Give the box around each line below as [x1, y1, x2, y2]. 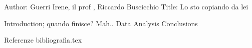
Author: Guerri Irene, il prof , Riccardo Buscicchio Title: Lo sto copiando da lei [4, 1, 248, 11]
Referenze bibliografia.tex [4, 35, 82, 45]
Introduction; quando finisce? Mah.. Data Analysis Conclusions [4, 18, 198, 28]
